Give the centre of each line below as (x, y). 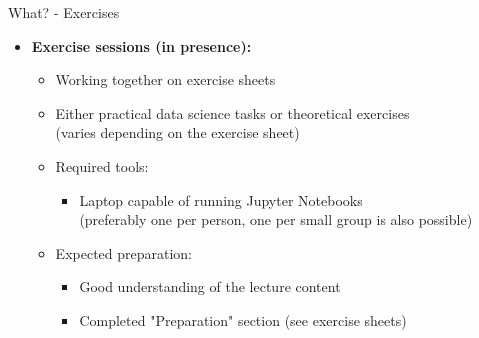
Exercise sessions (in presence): (141, 45)
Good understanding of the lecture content (210, 286)
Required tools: (102, 165)
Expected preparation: (124, 252)
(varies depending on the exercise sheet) (177, 132)
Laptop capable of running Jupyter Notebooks (221, 199)
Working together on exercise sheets (165, 79)
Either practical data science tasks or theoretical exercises (232, 112)
